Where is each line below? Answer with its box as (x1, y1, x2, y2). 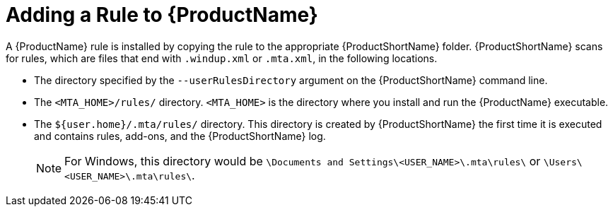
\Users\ (543, 156, 583, 167)
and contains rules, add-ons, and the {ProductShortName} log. (34, 129, 326, 142)
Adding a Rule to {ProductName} (6, 3, 318, 27)
